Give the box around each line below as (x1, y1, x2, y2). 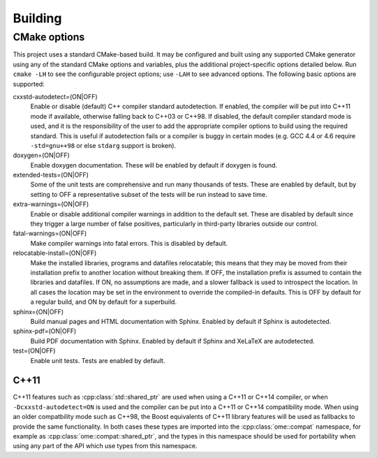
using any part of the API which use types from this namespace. (13, 442, 198, 450)
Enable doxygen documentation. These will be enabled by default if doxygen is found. (30, 161, 278, 169)
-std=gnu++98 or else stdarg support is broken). (30, 141, 177, 149)
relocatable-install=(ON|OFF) (13, 249, 97, 258)
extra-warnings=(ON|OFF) (13, 200, 89, 209)
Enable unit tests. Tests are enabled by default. (30, 356, 165, 364)
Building (13, 10, 62, 26)
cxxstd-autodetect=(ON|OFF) (13, 92, 98, 101)
